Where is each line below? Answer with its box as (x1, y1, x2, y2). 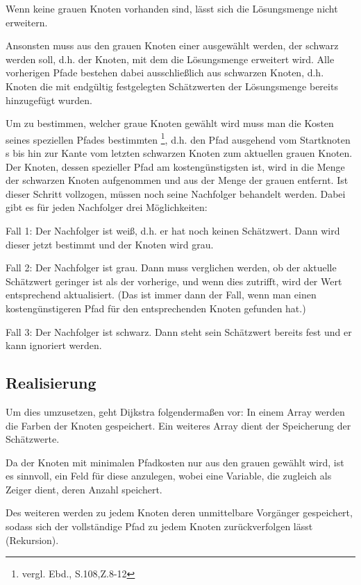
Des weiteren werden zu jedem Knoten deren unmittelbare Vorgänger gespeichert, (6, 505, 353, 520)
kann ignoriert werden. (6, 338, 102, 353)
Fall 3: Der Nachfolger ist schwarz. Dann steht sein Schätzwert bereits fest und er (6, 324, 352, 339)
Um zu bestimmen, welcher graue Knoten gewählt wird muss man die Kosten (6, 116, 334, 130)
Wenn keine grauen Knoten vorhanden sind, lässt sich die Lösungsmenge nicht (6, 1, 338, 15)
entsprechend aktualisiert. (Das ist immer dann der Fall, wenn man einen (6, 287, 317, 302)
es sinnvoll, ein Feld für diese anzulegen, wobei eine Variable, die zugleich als (6, 468, 332, 483)
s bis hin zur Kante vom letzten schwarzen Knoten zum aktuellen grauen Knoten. (6, 146, 353, 160)
